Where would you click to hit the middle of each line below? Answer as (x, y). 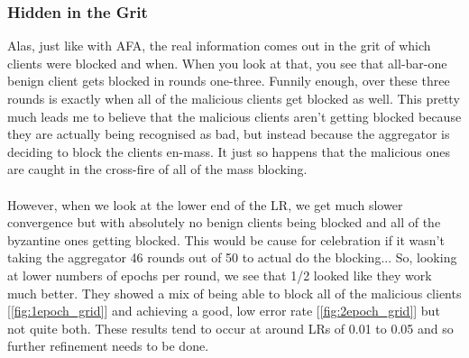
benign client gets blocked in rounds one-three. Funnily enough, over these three (229, 81)
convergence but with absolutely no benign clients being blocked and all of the (224, 222)
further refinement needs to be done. (108, 346)
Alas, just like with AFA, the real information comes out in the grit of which (219, 46)
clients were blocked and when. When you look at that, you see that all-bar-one (227, 63)
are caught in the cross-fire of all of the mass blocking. (157, 169)
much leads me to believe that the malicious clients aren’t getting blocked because (234, 116)
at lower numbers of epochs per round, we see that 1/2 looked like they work (220, 275)
